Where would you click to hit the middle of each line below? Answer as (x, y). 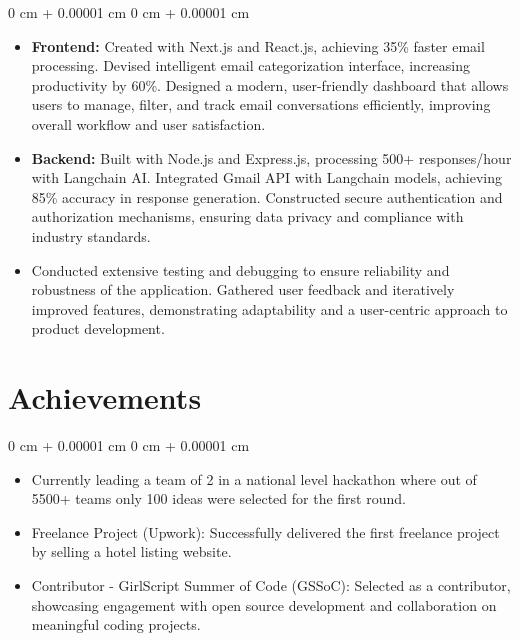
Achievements (105, 397)
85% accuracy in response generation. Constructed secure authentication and (267, 196)
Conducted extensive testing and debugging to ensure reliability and (240, 269)
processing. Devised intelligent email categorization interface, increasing (250, 65)
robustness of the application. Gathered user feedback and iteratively (243, 289)
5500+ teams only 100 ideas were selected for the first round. (218, 498)
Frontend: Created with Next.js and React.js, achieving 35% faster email (258, 45)
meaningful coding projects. (116, 624)
